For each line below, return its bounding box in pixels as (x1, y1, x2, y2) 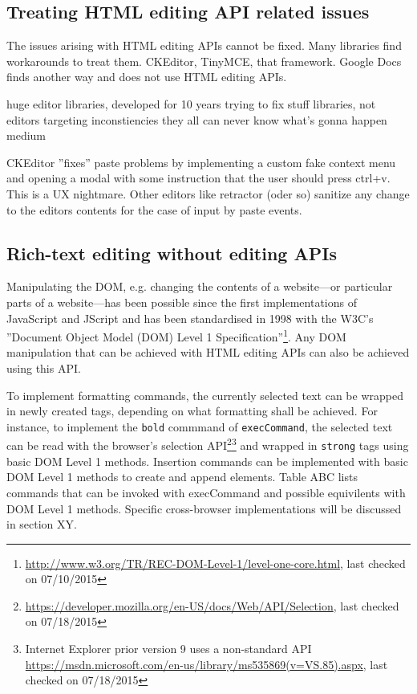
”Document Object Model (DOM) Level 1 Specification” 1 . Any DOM (6, 326, 346, 345)
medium (6, 127, 46, 144)
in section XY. (6, 516, 77, 533)
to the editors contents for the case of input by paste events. (6, 201, 302, 218)
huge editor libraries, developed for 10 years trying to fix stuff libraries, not (6, 95, 376, 112)
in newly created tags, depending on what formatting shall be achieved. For (6, 402, 378, 419)
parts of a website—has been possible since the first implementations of (6, 293, 357, 310)
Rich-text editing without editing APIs (6, 240, 337, 265)
